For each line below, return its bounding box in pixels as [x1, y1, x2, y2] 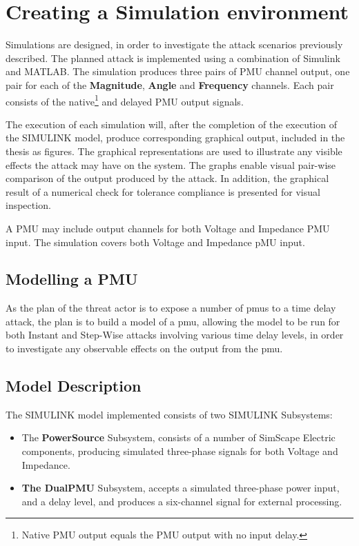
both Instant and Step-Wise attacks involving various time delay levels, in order [6, 327, 344, 342]
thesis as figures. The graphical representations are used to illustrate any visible [6, 143, 342, 158]
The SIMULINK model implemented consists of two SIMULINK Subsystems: [6, 407, 333, 421]
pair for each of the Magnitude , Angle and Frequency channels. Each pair [6, 77, 334, 92]
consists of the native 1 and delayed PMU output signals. [6, 92, 244, 108]
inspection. [6, 198, 51, 212]
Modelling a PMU [6, 268, 138, 290]
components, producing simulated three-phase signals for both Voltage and [21, 444, 338, 458]
